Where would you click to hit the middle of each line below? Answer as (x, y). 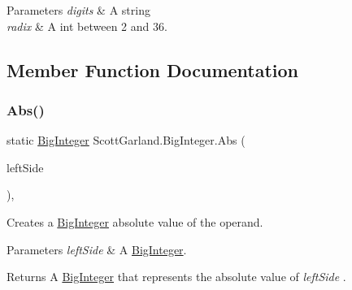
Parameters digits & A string (78, 10)
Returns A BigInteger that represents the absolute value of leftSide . (176, 277)
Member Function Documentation (153, 69)
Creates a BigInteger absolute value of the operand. (135, 221)
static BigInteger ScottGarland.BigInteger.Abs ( (126, 140)
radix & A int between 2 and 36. (87, 26)
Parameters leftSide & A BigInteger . (97, 249)
